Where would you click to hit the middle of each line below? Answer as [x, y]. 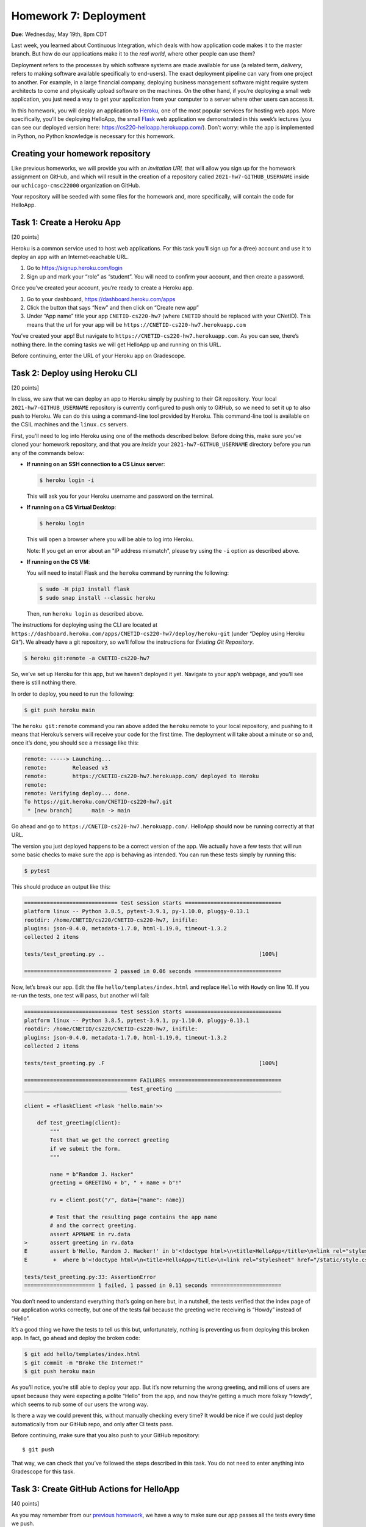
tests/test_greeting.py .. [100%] [151, 954]
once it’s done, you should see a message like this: [75, 743]
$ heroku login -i [67, 480]
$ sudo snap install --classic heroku [97, 598]
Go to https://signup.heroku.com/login [75, 268]
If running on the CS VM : [58, 562]
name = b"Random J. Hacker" [92, 1174]
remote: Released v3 [66, 767]
